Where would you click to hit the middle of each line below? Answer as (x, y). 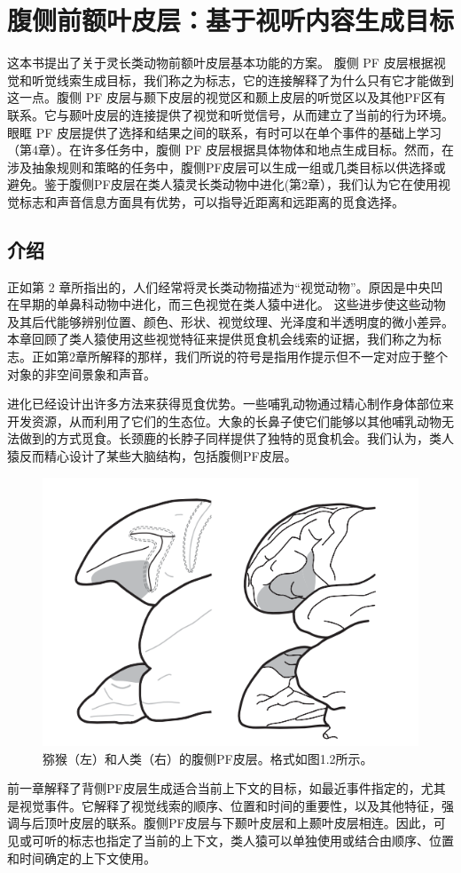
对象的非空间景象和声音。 (82, 373)
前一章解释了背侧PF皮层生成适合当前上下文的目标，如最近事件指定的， (214, 788)
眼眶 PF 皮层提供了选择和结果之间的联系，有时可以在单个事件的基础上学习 (224, 132)
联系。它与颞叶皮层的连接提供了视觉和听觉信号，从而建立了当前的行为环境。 (230, 114)
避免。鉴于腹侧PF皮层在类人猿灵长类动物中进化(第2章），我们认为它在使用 (223, 184)
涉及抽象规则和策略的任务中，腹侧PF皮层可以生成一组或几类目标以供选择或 (227, 167)
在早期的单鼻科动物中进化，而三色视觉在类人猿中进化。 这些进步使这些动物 (227, 304)
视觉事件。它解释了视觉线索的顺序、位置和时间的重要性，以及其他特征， (230, 805)
